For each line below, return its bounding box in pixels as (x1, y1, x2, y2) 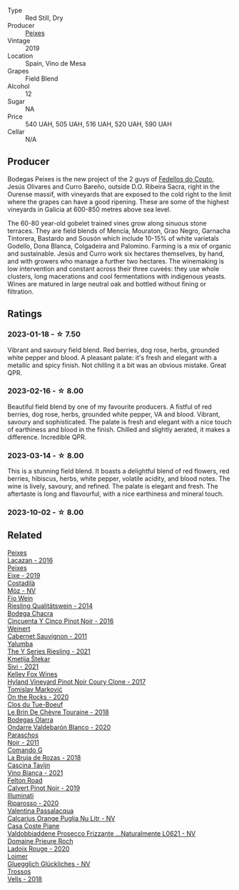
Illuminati (7, 791, 34, 799)
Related (7, 529, 43, 541)
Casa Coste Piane (7, 821, 60, 830)
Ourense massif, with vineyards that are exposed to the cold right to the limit (7, 189, 232, 199)
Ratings (7, 308, 43, 320)
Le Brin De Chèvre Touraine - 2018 (7, 707, 109, 716)
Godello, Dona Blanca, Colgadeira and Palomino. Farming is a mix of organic (7, 241, 232, 250)
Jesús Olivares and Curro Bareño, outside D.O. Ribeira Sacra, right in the (7, 182, 220, 191)
